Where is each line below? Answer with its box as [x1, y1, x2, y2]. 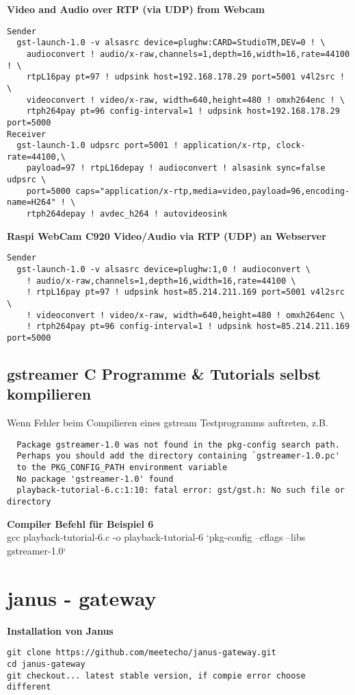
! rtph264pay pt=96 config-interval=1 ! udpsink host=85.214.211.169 [26, 321, 350, 332]
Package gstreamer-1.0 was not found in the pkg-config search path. [16, 439, 340, 450]
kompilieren [7, 383, 92, 404]
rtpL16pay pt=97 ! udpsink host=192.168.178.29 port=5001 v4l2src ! [26, 72, 345, 82]
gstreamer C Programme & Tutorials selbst [7, 363, 321, 384]
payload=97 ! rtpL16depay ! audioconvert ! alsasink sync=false [26, 163, 326, 173]
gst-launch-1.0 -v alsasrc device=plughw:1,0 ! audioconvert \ [16, 265, 311, 274]
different [7, 682, 51, 692]
